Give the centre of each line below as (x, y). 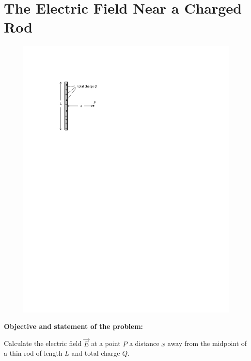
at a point (106, 343)
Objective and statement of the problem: (74, 326)
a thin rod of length (33, 353)
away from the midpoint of (207, 343)
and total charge (96, 353)
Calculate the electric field (43, 343)
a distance (144, 343)
